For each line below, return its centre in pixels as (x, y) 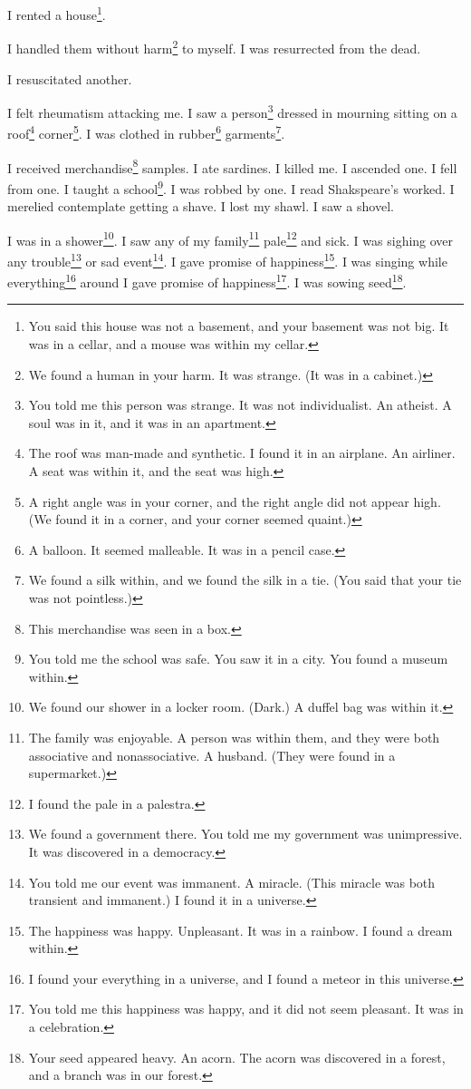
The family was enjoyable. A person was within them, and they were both (234, 737)
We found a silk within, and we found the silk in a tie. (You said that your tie (245, 580)
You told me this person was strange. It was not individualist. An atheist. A (240, 405)
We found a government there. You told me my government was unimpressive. (245, 834)
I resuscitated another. (70, 78)
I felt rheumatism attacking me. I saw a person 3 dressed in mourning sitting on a (232, 111)
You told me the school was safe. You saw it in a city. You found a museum (238, 659)
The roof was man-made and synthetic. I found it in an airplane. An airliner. (242, 453)
